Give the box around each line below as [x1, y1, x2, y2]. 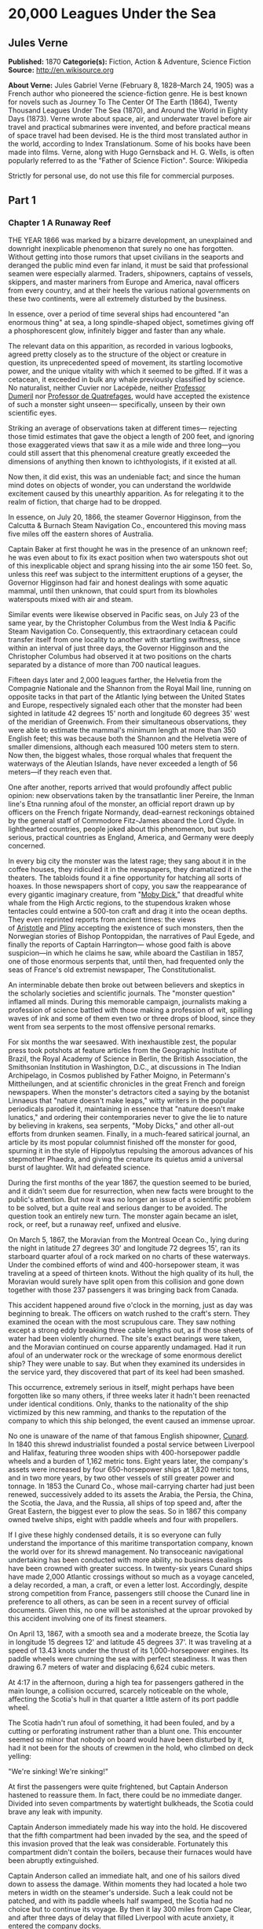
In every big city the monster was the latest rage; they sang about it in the [8, 855, 247, 866]
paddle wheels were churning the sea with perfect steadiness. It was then [8, 1654, 247, 1663]
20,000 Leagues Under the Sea [8, 5, 217, 23]
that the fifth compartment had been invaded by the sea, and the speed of [8, 1831, 248, 1840]
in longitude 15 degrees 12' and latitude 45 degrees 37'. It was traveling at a [8, 1637, 252, 1646]
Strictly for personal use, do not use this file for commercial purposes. [8, 171, 235, 180]
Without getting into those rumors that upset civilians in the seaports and [8, 252, 244, 261]
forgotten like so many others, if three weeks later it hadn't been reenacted [8, 1391, 250, 1400]
